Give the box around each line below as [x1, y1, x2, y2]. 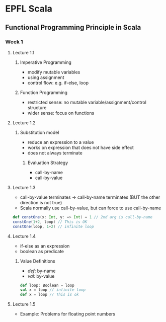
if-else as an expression [20, 243, 70, 249]
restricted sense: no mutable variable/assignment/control [27, 99, 147, 105]
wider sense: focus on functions [27, 110, 95, 116]
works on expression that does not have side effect [27, 144, 134, 150]
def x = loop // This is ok [20, 292, 79, 297]
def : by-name [27, 268, 56, 274]
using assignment [27, 74, 64, 80]
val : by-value [27, 273, 55, 279]
